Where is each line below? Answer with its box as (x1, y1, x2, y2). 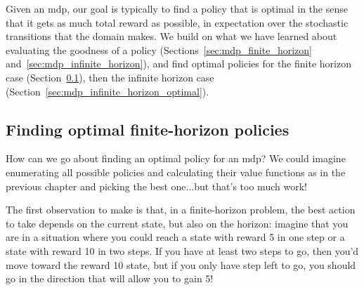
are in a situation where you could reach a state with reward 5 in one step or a (6, 230, 345, 244)
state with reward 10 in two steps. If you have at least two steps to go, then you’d (6, 243, 359, 258)
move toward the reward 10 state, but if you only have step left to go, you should (6, 257, 356, 272)
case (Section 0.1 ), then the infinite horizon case (6, 70, 214, 84)
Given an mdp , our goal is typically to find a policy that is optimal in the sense (6, 1, 348, 15)
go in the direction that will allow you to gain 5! (6, 271, 214, 286)
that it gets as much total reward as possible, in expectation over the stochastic (6, 15, 349, 29)
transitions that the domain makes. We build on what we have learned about (6, 29, 337, 44)
